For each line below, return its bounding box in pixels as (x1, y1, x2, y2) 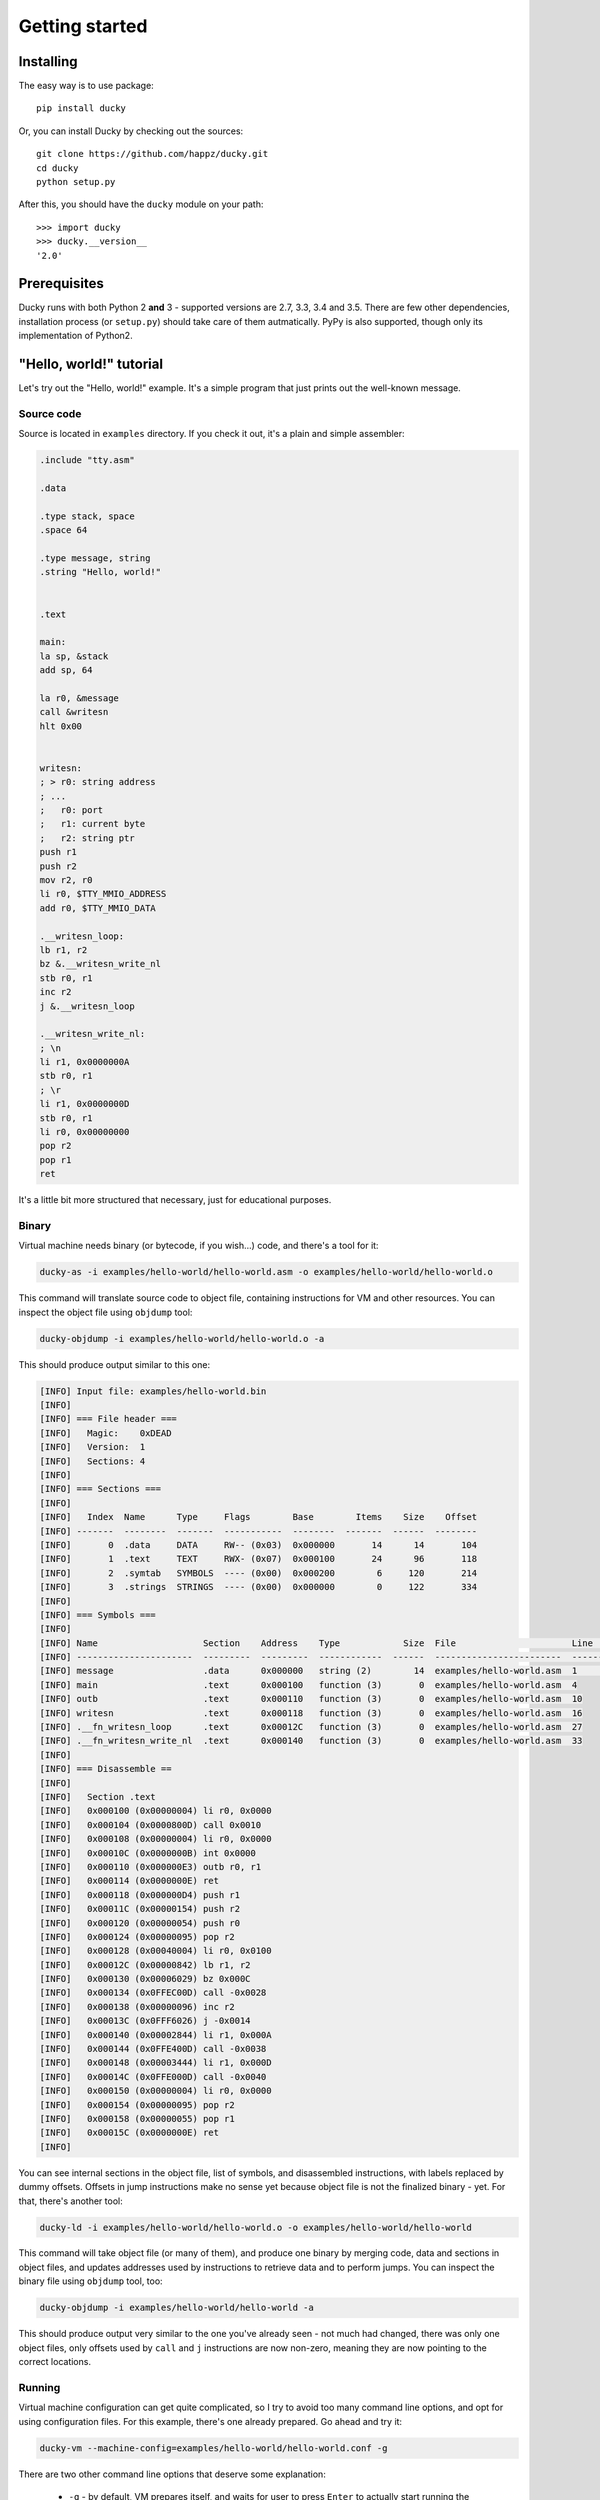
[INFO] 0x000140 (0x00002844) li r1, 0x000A (39, 2029, 272, 2040)
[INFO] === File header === (39, 1413, 177, 1425)
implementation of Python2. (18, 330, 134, 342)
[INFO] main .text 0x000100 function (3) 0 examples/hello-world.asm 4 (39, 1679, 578, 1690)
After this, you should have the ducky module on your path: (18, 198, 264, 210)
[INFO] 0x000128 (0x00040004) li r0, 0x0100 (39, 1945, 272, 1957)
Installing (18, 53, 79, 70)
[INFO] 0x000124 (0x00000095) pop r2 (39, 1931, 235, 1942)
